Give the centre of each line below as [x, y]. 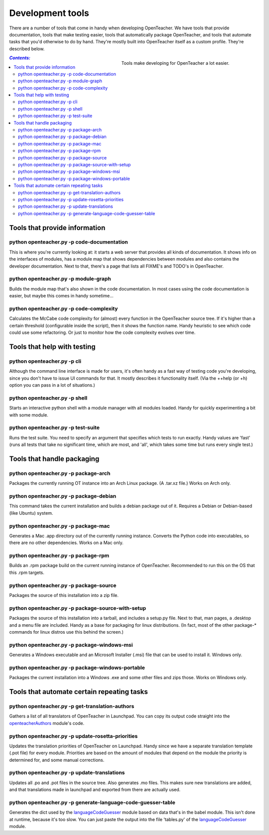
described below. [27, 49]
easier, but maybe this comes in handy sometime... [62, 296]
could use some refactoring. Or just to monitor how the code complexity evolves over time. [102, 333]
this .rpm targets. [27, 572]
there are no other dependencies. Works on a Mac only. [67, 543]
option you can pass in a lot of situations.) [52, 385]
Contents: [20, 58]
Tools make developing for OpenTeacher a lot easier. [175, 63]
